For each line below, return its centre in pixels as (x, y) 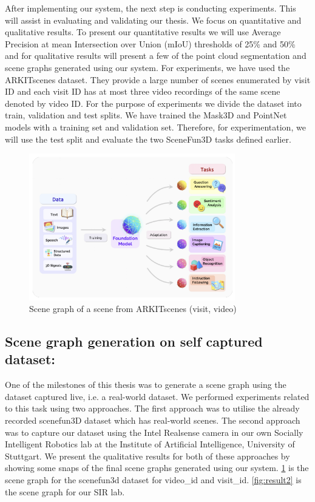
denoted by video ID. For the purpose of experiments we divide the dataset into (153, 103)
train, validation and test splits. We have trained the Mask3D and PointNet (146, 115)
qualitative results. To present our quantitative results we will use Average (143, 32)
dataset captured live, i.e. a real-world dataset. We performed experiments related (157, 396)
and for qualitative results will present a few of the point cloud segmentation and (156, 56)
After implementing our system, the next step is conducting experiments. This (151, 8)
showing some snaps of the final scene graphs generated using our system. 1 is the (157, 468)
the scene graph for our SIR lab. (65, 491)
